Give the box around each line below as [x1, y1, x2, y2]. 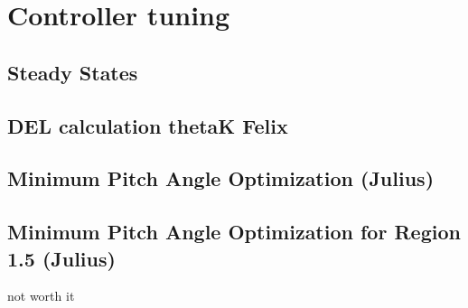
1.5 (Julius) [7, 244, 116, 272]
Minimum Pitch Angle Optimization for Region [7, 218, 461, 246]
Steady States [7, 58, 138, 86]
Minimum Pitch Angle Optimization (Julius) [7, 164, 435, 192]
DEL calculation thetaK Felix [7, 111, 288, 139]
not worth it [7, 286, 75, 305]
